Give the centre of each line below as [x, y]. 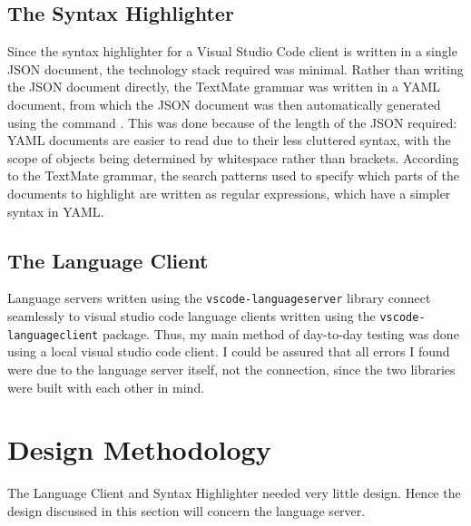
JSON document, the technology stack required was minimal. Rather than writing [235, 68]
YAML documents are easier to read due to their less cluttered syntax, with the [229, 140]
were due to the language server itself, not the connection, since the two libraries [231, 369]
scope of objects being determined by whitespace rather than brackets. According [233, 157]
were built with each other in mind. [106, 387]
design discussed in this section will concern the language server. [186, 510]
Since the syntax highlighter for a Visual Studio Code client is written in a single [232, 51]
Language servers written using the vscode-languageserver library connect [219, 298]
